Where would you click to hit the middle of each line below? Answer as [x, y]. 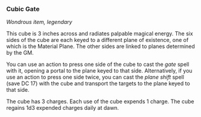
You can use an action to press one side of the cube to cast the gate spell [98, 64]
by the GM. [20, 53]
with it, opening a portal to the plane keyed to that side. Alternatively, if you [99, 71]
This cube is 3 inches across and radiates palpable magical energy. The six [100, 34]
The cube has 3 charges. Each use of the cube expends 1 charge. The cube [100, 101]
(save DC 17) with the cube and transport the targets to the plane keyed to [98, 83]
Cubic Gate [23, 9]
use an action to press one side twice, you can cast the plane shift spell [95, 77]
